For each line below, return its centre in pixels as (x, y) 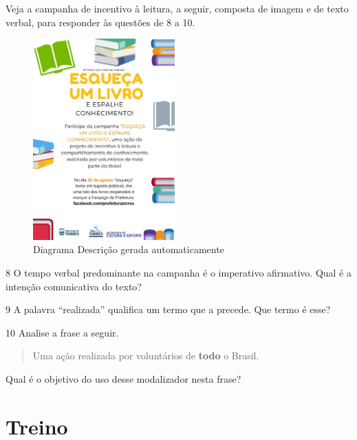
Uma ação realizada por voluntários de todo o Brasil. (146, 356)
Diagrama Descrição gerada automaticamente (129, 249)
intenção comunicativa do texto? (74, 286)
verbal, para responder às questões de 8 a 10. (100, 22)
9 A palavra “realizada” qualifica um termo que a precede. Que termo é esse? (168, 309)
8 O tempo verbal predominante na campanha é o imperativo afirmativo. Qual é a (178, 273)
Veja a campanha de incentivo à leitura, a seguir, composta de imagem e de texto (177, 8)
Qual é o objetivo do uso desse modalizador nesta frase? (123, 379)
